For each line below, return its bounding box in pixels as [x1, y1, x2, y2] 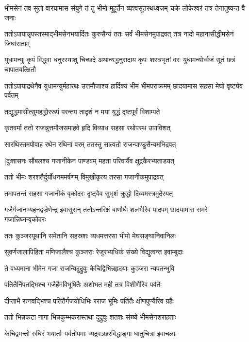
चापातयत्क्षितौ [4, 64, 36, 74]
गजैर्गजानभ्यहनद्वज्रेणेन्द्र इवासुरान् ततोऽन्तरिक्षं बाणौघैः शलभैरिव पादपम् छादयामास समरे [4, 204, 208, 215]
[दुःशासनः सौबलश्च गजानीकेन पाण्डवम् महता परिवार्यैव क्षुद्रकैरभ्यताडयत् [4, 155, 174, 165]
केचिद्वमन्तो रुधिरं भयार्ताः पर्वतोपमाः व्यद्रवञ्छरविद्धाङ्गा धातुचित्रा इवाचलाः [4, 328, 177, 339]
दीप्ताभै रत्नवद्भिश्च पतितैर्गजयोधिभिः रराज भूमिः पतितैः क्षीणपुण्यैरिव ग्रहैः [4, 295, 174, 306]
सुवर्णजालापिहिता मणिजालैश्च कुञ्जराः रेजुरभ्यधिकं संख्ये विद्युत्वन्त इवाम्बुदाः [4, 247, 183, 257]
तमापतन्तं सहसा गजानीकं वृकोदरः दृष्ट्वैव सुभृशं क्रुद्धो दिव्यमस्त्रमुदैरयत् [4, 188, 173, 198]
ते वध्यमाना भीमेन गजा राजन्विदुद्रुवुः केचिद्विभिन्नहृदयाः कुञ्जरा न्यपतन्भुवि [4, 263, 175, 273]
